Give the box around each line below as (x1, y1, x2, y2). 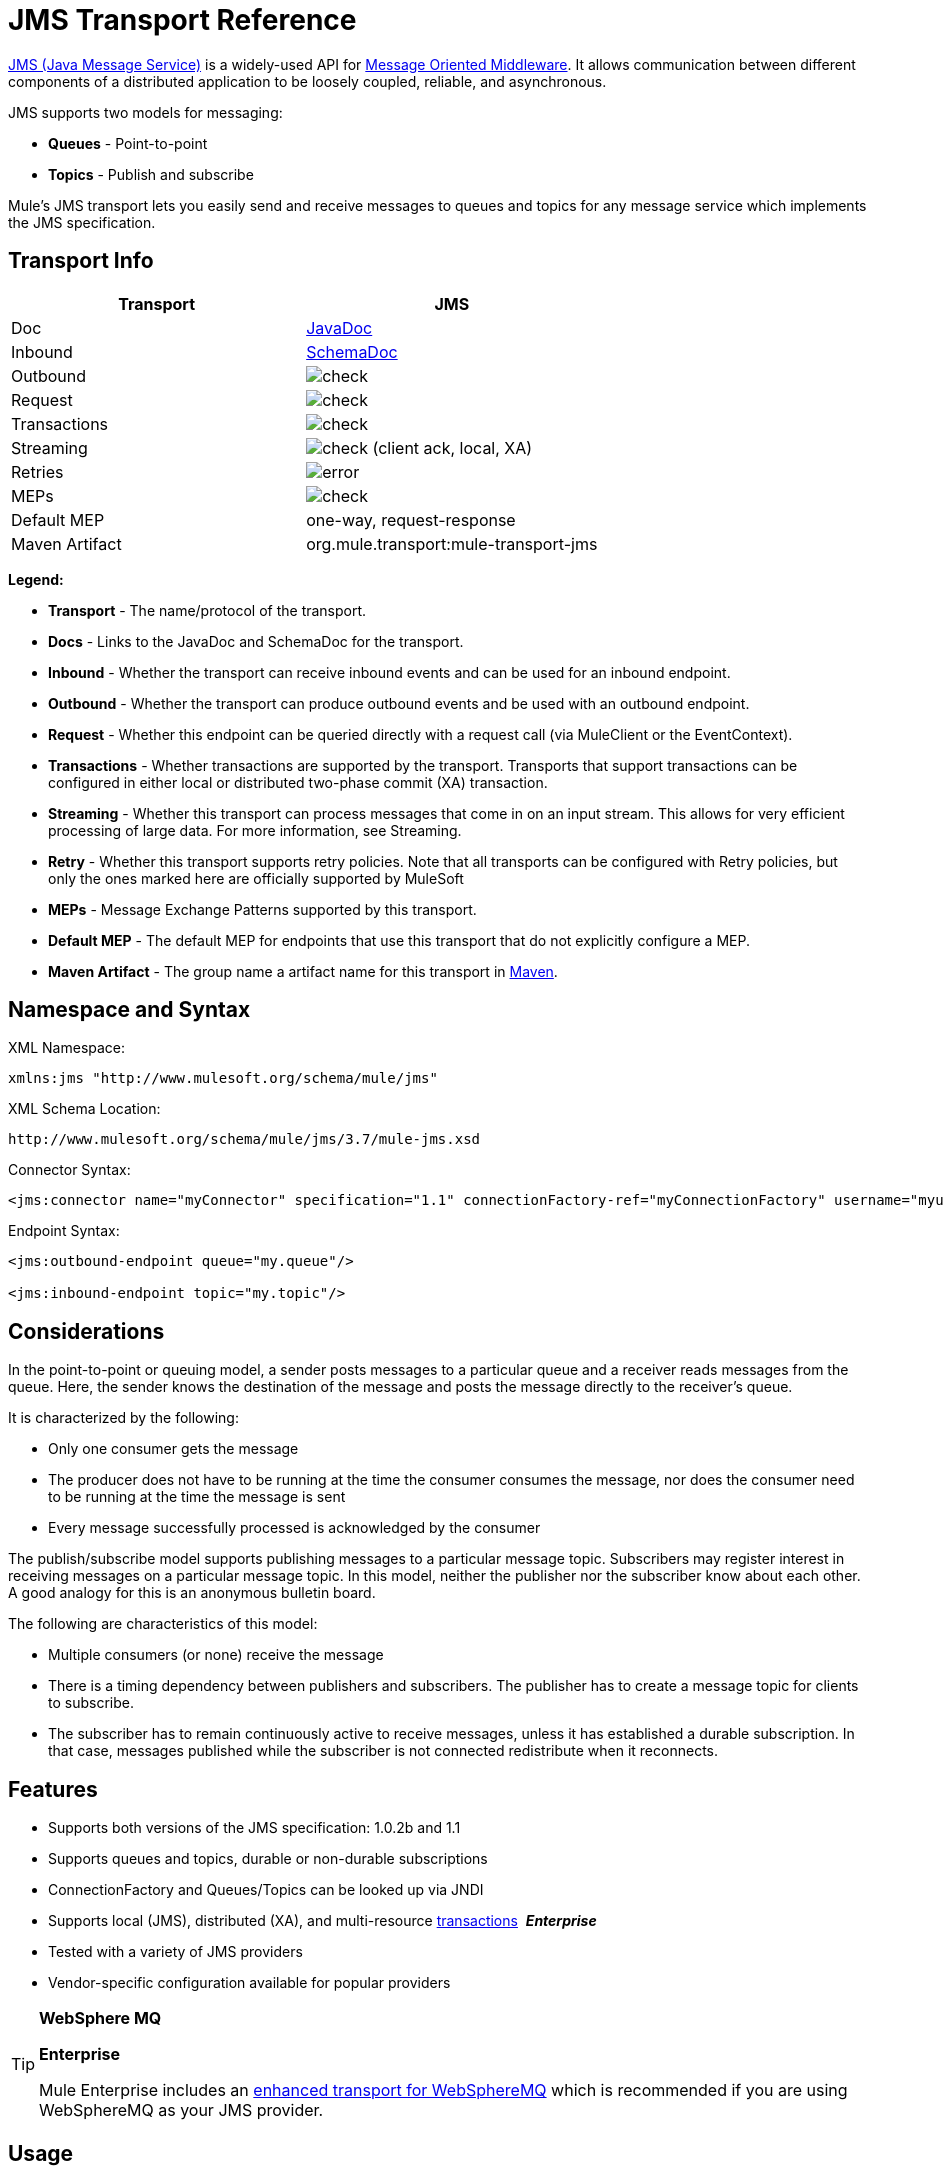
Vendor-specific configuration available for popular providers (48, 1974, 451, 1992)
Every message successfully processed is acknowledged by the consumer (48, 1519, 541, 1537)
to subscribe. (48, 1694, 134, 1712)
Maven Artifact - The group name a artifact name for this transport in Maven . (48, 962, 558, 980)
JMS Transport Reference (8, 3, 357, 37)
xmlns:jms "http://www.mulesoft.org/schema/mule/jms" (8, 1070, 438, 1087)
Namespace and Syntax (8, 997, 251, 1023)
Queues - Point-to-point (48, 134, 208, 152)
